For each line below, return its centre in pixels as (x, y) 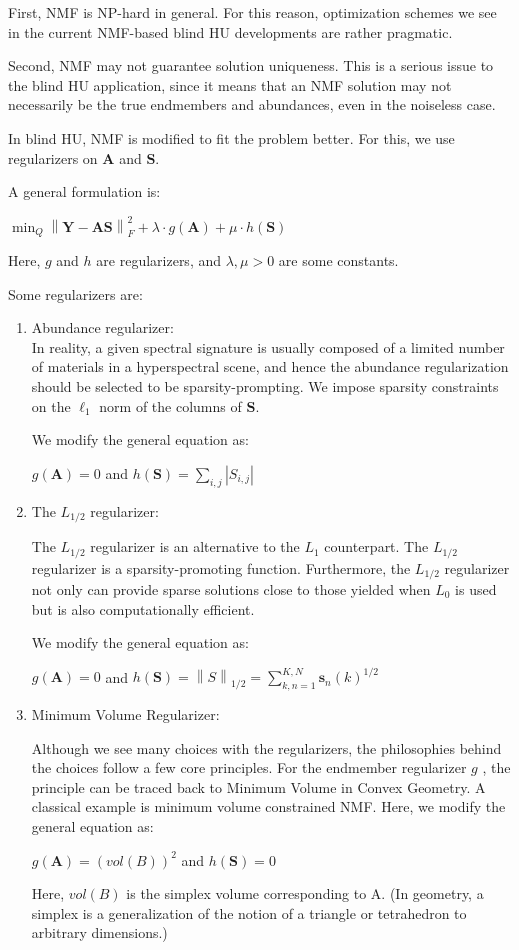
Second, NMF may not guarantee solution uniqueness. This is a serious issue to (251, 65)
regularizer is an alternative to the (195, 546)
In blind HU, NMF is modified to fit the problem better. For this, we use (231, 137)
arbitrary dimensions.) (99, 932)
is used (476, 588)
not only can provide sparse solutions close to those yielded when (231, 588)
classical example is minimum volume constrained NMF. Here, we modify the (268, 806)
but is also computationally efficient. (143, 608)
